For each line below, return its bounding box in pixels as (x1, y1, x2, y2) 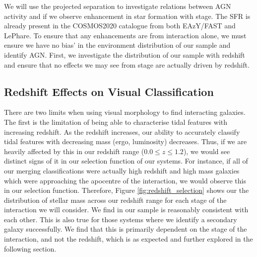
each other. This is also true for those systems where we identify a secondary (4, 214, 237, 224)
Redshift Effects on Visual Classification (4, 84, 214, 99)
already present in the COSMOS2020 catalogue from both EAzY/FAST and (4, 20, 236, 31)
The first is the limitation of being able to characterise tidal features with (4, 116, 228, 127)
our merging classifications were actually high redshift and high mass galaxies (4, 165, 240, 175)
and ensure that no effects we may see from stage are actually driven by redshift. (4, 59, 250, 70)
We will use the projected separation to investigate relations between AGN (4, 1, 231, 11)
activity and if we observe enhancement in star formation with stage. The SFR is (4, 10, 251, 21)
